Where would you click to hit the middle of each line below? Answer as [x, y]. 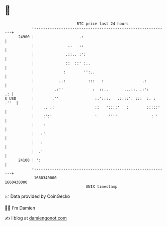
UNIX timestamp [102, 186]
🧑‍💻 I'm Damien [20, 208]
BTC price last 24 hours [103, 24]
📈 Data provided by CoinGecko [37, 196]
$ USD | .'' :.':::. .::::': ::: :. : [80, 98]
